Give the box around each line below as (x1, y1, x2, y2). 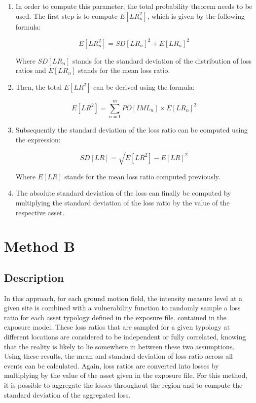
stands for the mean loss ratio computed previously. (64, 171, 220, 181)
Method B (4, 236, 75, 256)
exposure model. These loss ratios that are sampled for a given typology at (4, 322, 230, 332)
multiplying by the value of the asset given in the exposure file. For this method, (4, 370, 248, 380)
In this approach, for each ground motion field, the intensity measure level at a (4, 293, 242, 303)
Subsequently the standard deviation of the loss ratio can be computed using (15, 125, 248, 134)
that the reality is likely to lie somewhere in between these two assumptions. (4, 341, 235, 351)
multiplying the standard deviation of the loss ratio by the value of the (15, 197, 230, 207)
